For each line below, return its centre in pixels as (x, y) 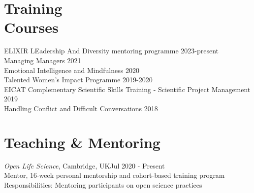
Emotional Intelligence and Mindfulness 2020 (72, 70)
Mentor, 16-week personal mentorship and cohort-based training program (114, 175)
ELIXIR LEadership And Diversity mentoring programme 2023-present (111, 51)
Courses (31, 27)
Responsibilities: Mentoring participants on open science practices (103, 184)
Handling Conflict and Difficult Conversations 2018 (81, 108)
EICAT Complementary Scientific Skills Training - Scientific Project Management (127, 89)
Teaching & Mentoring (82, 142)
